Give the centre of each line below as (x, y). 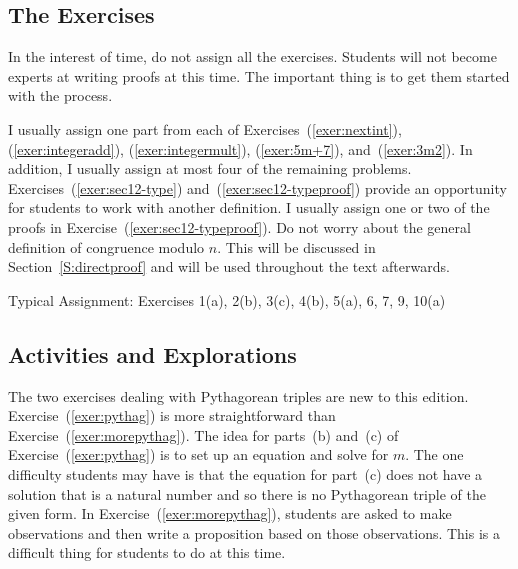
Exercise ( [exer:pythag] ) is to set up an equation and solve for (198, 454)
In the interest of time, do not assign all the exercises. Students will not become (252, 56)
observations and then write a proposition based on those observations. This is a (254, 532)
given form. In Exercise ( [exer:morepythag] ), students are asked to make (230, 513)
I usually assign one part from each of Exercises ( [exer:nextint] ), (205, 128)
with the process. (60, 95)
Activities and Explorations (152, 353)
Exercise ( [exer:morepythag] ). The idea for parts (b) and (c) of (203, 434)
